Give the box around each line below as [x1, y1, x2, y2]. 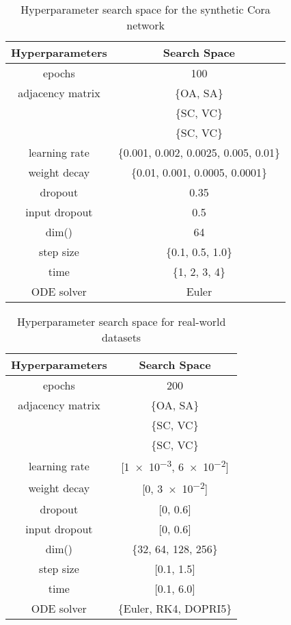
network [126, 17, 165, 33]
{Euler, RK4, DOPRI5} [117, 600, 232, 616]
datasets [102, 329, 141, 345]
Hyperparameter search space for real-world [16, 314, 226, 329]
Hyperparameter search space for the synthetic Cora [20, 1, 271, 17]
